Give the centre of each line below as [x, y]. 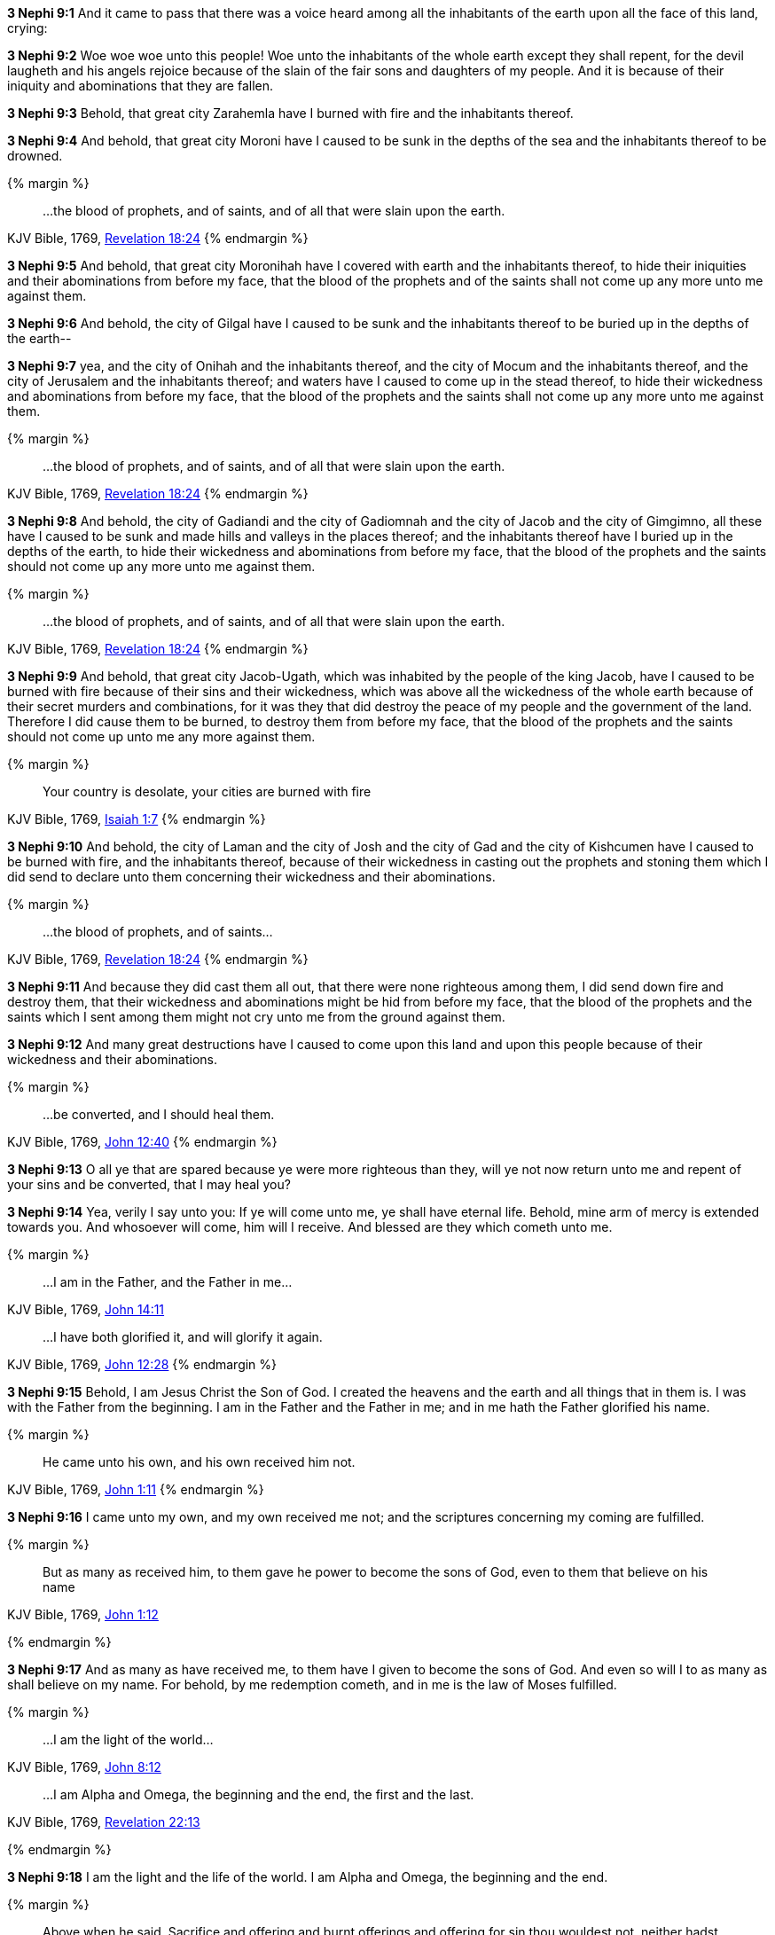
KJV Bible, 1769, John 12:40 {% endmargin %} [142, 1142]
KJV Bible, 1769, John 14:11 [86, 1309]
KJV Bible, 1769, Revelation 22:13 [104, 1822]
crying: [27, 28]
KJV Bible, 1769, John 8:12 [84, 1767]
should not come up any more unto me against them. [161, 566]
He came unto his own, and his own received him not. [199, 1462]
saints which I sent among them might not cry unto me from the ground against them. [256, 1017]
